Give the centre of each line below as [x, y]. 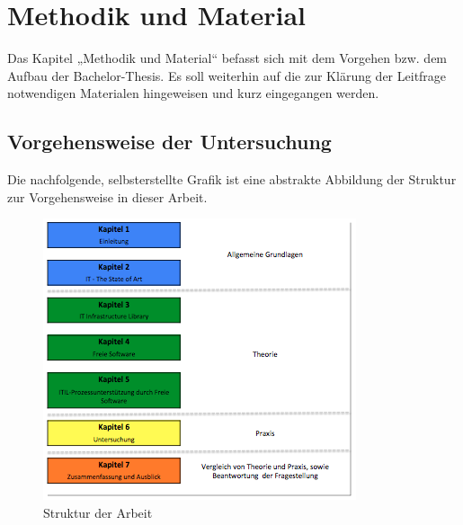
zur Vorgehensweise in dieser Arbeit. [107, 196]
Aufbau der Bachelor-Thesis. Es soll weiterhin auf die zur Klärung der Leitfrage [227, 75]
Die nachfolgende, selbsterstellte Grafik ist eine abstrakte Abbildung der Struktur [232, 179]
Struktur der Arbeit [98, 512]
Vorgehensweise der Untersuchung [169, 142]
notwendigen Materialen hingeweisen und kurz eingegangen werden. [193, 93]
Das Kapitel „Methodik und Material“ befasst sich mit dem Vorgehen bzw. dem [227, 58]
